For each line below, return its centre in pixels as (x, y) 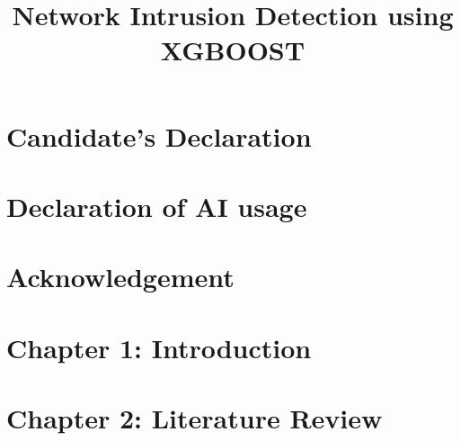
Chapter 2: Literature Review (195, 418)
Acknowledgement (120, 277)
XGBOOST (233, 50)
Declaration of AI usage (157, 206)
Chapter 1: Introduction (159, 347)
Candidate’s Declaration (159, 135)
